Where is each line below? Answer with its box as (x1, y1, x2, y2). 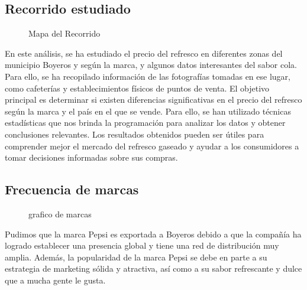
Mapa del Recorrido (28, 27, 101, 40)
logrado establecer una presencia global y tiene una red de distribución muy (5, 239, 279, 252)
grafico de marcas (28, 207, 92, 220)
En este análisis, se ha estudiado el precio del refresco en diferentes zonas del (5, 47, 283, 59)
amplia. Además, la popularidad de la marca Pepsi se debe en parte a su (5, 250, 267, 263)
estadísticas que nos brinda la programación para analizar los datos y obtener (5, 116, 286, 129)
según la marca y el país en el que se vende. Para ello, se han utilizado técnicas (5, 105, 291, 117)
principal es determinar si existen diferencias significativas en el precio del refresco (5, 93, 302, 106)
